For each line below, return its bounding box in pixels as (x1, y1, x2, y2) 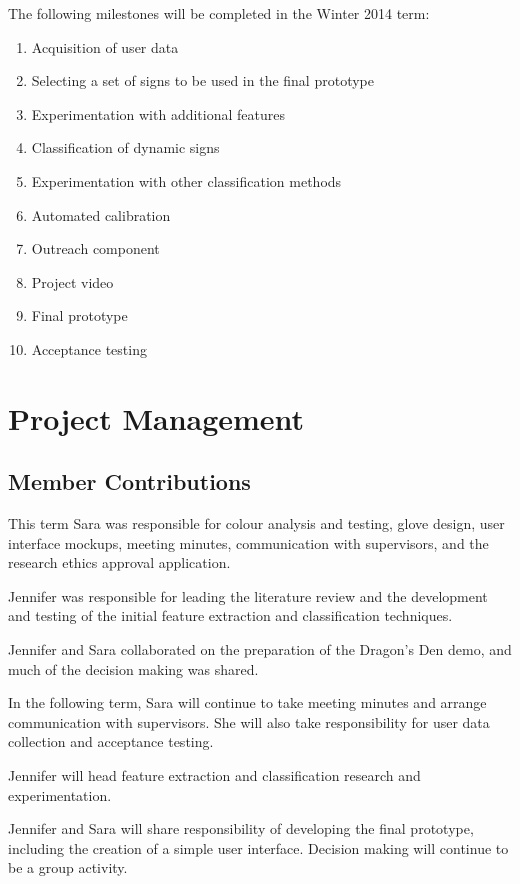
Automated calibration (31, 204, 171, 225)
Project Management (8, 397, 305, 438)
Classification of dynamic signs (31, 137, 220, 158)
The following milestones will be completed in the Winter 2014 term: (8, 3, 430, 23)
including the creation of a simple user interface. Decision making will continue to (8, 837, 509, 858)
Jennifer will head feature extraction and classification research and (8, 765, 421, 786)
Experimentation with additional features (31, 103, 285, 124)
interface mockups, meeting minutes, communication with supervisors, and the (8, 532, 489, 553)
